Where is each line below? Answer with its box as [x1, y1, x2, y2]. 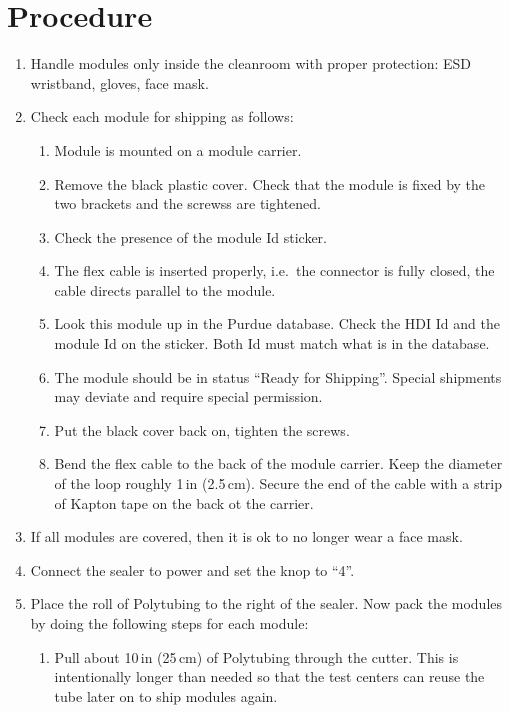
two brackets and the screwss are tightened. [54, 193, 321, 214]
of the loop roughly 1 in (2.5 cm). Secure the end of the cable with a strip [54, 473, 503, 494]
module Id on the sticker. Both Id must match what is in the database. [54, 333, 490, 354]
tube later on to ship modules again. [54, 685, 278, 706]
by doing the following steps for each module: [30, 613, 309, 633]
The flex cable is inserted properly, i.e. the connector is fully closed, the [54, 260, 495, 281]
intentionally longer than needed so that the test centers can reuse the [54, 666, 485, 687]
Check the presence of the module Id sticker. [54, 226, 328, 247]
